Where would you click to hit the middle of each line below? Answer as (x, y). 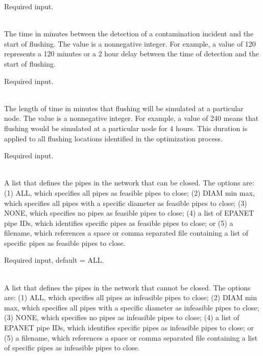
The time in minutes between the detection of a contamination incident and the (129, 34)
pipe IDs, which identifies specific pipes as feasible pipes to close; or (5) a (119, 223)
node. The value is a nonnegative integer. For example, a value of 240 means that (131, 118)
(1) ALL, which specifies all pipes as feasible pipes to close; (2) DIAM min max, (129, 192)
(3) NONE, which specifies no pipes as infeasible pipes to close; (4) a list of (122, 317)
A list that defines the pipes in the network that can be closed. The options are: (129, 183)
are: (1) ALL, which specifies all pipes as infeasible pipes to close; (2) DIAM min (131, 297)
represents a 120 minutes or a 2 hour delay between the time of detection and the (131, 54)
